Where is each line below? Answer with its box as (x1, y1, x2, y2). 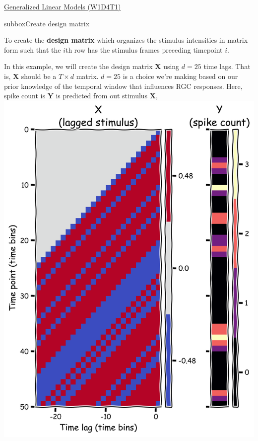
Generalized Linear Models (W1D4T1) (4, 1, 121, 11)
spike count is (4, 90, 45, 101)
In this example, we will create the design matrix (4, 61, 153, 72)
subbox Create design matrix (4, 18, 90, 28)
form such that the (4, 44, 61, 55)
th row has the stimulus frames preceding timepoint (65, 44, 223, 55)
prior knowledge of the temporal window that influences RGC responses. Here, (4, 80, 243, 91)
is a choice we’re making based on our (123, 71, 238, 81)
